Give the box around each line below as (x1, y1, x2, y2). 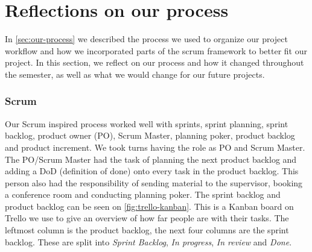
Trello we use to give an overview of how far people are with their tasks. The (5, 212, 289, 224)
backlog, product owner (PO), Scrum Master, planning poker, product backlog (5, 129, 295, 142)
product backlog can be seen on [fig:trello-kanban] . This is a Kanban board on (5, 200, 294, 212)
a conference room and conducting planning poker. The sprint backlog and (5, 188, 281, 201)
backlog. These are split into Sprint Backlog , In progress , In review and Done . (5, 235, 292, 248)
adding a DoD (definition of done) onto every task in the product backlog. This (5, 165, 299, 177)
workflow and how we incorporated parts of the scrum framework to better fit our (5, 44, 308, 57)
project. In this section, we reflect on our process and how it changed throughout (5, 56, 304, 69)
